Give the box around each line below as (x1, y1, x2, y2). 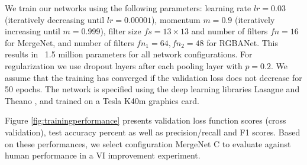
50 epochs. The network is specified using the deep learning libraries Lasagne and (5, 83, 300, 95)
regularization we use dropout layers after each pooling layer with (5, 59, 243, 72)
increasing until (5, 25, 60, 37)
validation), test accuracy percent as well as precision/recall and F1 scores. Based (5, 125, 300, 138)
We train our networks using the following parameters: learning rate (5, 2, 251, 14)
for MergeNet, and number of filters (5, 36, 134, 48)
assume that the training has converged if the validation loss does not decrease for (5, 71, 302, 83)
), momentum (151, 13, 201, 25)
